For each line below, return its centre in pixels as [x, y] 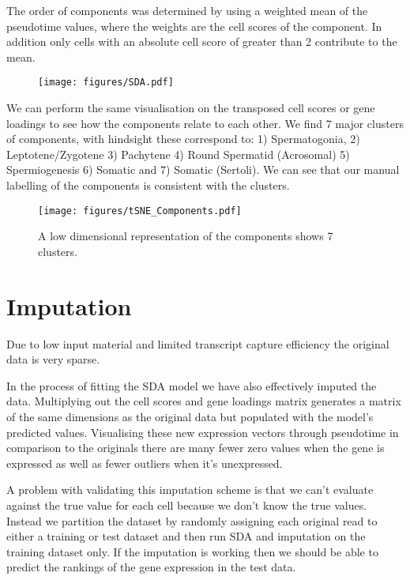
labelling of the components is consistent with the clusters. [148, 185]
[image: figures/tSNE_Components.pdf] [140, 211]
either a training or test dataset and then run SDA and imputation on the [186, 536]
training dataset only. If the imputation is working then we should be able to [192, 551]
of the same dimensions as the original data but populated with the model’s [190, 416]
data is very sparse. [53, 359]
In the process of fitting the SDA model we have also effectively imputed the [192, 385]
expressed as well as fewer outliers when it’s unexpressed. [145, 463]
